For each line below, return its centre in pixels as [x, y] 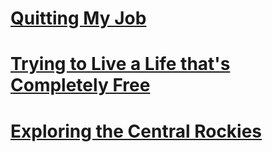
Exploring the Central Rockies [136, 131]
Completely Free [80, 85]
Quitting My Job [78, 18]
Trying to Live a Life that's [120, 64]
